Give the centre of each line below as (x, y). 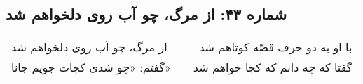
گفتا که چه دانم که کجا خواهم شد (273, 67)
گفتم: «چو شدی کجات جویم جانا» (91, 67)
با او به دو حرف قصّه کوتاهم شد (276, 47)
